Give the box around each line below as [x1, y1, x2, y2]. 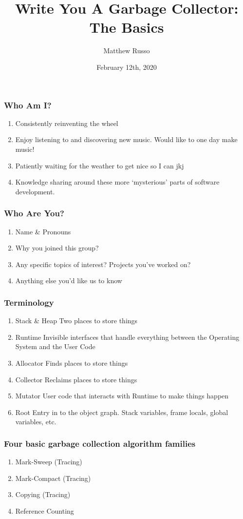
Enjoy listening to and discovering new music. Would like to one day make [15, 134, 238, 145]
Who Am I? [4, 99, 52, 111]
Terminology [4, 296, 54, 308]
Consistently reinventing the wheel [15, 118, 118, 128]
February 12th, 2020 [96, 62, 157, 72]
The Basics [89, 17, 164, 37]
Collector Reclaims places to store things [15, 374, 137, 384]
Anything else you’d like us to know [15, 275, 122, 286]
